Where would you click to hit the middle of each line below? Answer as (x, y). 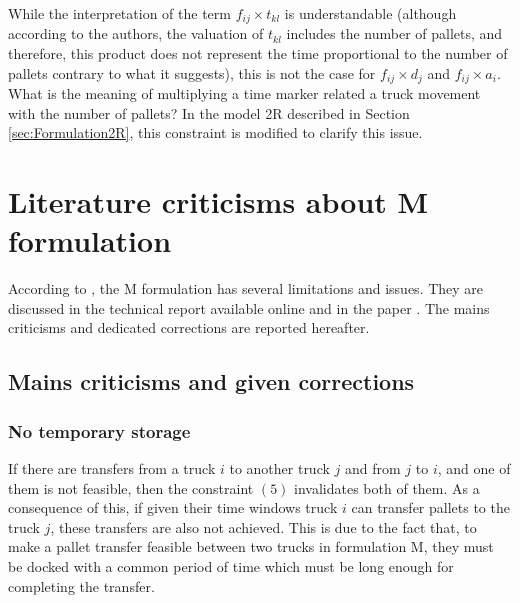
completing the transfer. (81, 585)
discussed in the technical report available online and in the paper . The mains (249, 307)
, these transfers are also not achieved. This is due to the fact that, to (263, 526)
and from (372, 467)
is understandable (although (370, 13)
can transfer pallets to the (430, 507)
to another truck (279, 467)
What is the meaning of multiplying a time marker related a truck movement (244, 93)
